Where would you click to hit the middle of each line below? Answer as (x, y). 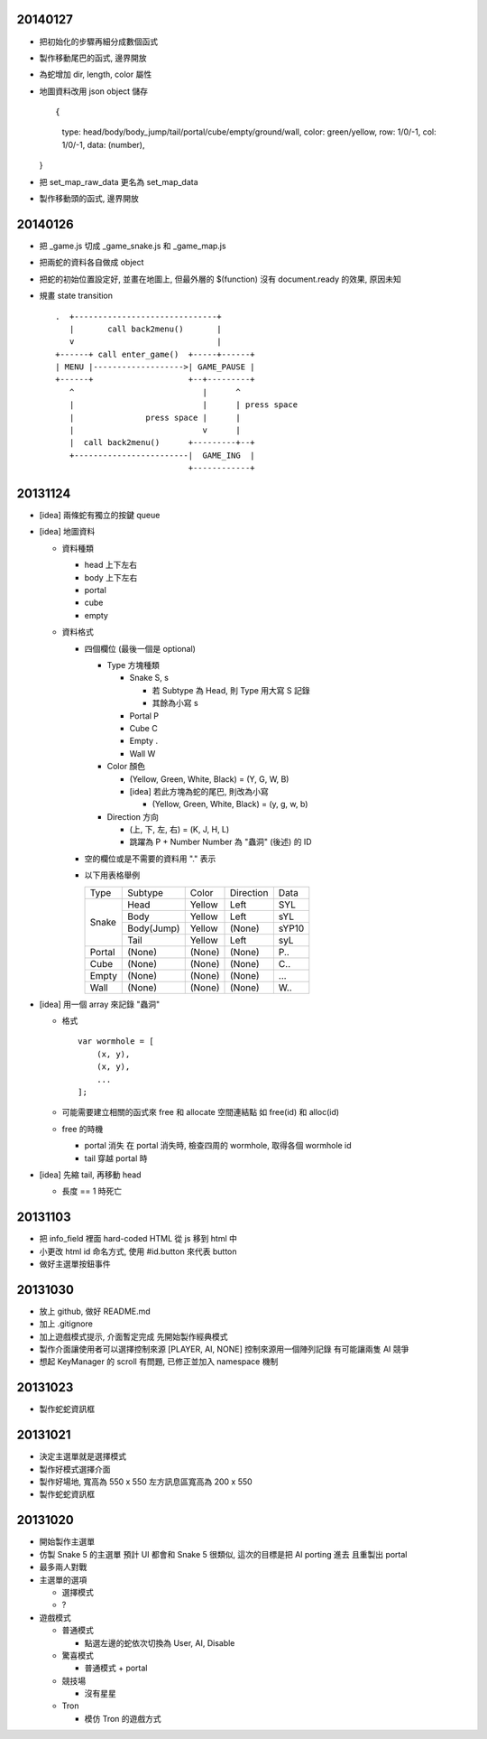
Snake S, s (149, 678)
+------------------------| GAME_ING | (162, 455)
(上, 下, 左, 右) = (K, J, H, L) (179, 830)
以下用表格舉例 (112, 875)
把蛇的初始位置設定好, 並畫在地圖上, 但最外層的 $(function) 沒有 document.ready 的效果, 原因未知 (220, 279)
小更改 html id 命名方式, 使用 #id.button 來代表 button (138, 1251)
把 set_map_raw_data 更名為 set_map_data (119, 181)
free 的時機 (83, 1129)
